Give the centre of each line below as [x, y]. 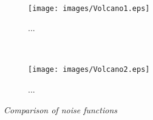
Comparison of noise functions [60, 109]
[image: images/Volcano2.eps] [89, 70]
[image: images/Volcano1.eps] [89, 8]
